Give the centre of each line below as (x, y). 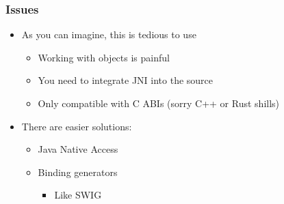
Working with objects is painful (104, 57)
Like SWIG (78, 195)
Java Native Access (78, 149)
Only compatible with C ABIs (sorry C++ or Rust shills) (159, 103)
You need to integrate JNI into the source (126, 80)
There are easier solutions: (77, 126)
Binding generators (78, 172)
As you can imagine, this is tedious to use (109, 34)
